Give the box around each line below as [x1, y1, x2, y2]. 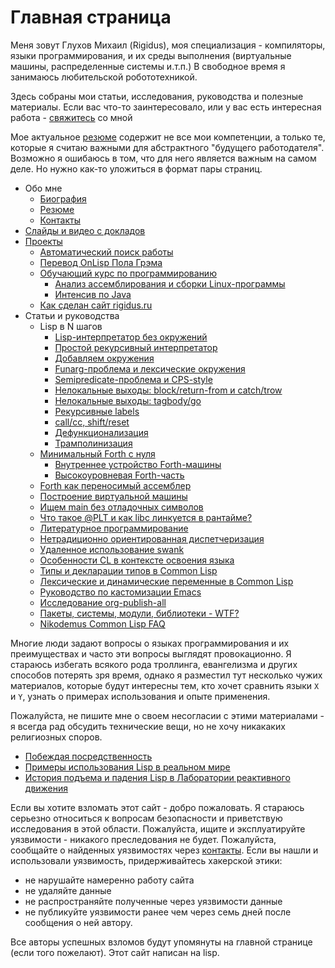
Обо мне [24, 182, 63, 194]
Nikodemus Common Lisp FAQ [39, 617, 166, 630]
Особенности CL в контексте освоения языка [39, 554, 235, 566]
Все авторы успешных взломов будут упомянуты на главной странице [10, 936, 313, 948]
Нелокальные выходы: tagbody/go [54, 394, 202, 406]
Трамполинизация [54, 437, 133, 449]
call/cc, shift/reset [54, 416, 130, 428]
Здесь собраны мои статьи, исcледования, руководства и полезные [10, 90, 304, 102]
